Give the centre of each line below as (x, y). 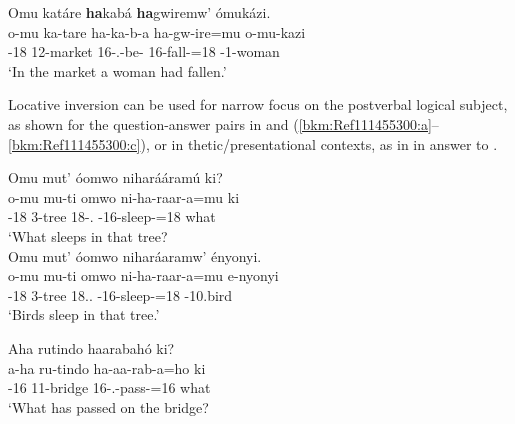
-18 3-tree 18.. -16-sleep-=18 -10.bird (120, 294)
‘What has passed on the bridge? (108, 406)
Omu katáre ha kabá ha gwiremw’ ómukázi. (139, 12)
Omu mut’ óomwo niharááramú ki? (115, 177)
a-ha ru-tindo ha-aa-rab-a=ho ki (107, 367)
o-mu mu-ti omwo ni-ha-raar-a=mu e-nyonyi (143, 275)
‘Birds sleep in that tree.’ (84, 314)
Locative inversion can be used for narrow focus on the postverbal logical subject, (258, 104)
